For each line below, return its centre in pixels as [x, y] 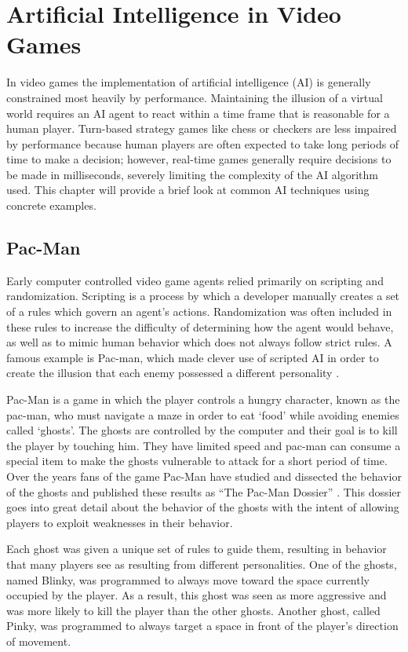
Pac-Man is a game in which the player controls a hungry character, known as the [203, 399]
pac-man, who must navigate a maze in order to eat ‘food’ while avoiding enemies [203, 414]
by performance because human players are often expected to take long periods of [203, 143]
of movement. [39, 641]
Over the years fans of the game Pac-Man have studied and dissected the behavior [204, 476]
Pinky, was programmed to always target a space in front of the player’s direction [202, 626]
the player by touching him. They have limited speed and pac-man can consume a [204, 445]
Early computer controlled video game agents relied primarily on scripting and [195, 280]
